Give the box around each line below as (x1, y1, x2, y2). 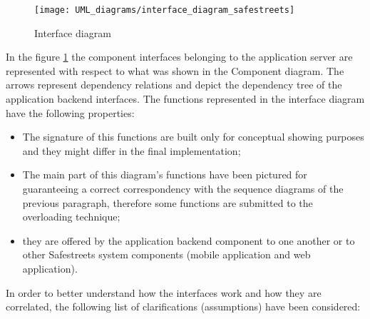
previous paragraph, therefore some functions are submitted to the (22, 195, 313, 210)
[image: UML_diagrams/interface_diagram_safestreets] (34, 5, 295, 15)
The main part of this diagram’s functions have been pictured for (22, 167, 307, 182)
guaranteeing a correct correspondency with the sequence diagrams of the (22, 181, 344, 196)
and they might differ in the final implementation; (22, 143, 241, 158)
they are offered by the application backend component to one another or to (22, 233, 355, 248)
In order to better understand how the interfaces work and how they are (6, 285, 322, 300)
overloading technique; (22, 209, 120, 224)
